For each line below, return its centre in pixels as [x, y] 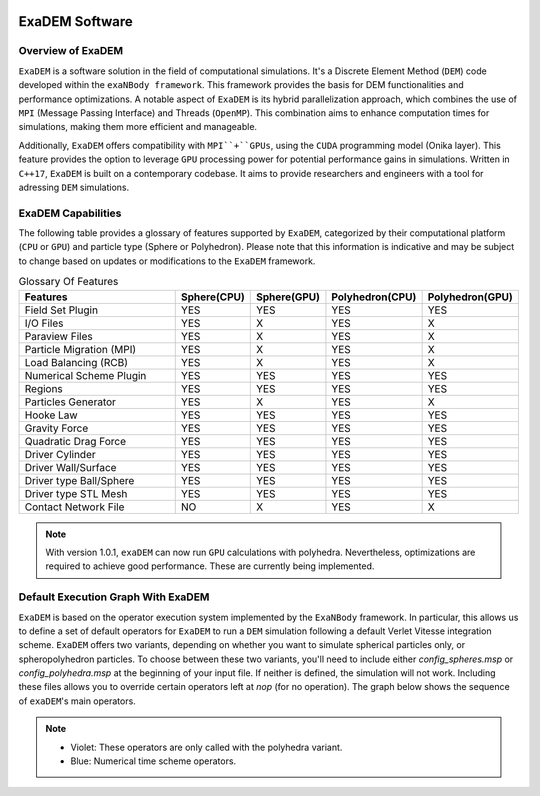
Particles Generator [70, 402]
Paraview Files [59, 336]
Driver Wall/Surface [70, 467]
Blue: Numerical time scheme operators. [153, 761]
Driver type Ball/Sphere [79, 480]
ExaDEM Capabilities [70, 213]
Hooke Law [51, 415]
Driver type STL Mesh [76, 493]
